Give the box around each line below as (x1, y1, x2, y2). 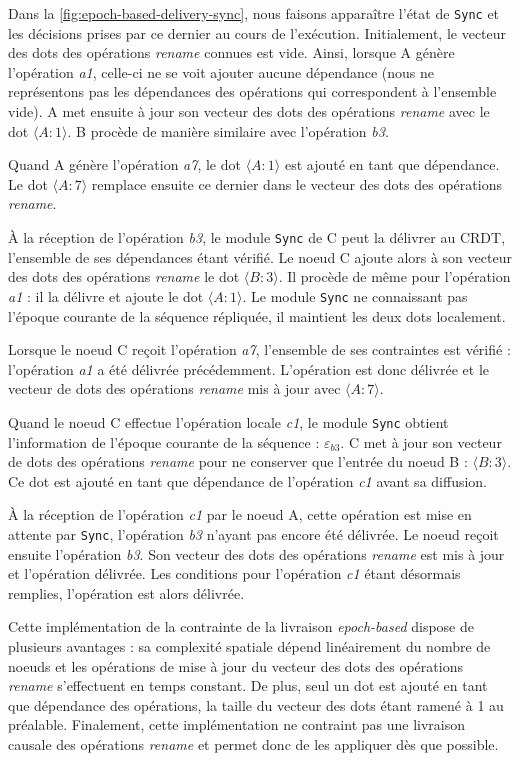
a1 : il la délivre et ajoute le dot (8, 285, 204, 306)
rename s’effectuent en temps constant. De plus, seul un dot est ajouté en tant (8, 675, 488, 696)
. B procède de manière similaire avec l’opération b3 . (67, 120, 389, 141)
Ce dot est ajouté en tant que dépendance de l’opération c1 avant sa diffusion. (8, 470, 487, 491)
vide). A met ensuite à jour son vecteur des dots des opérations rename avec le (8, 101, 490, 122)
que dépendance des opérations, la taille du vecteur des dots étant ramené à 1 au (8, 694, 504, 715)
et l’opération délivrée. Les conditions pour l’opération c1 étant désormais (8, 563, 461, 584)
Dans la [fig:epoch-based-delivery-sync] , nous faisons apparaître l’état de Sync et (8, 3, 500, 23)
